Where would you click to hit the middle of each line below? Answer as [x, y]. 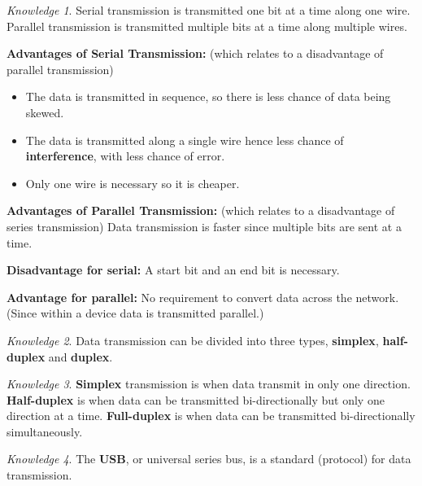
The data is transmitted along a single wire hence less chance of [185, 140]
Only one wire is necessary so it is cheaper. [133, 183]
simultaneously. [45, 431]
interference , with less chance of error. [125, 156]
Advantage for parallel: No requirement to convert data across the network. [203, 297]
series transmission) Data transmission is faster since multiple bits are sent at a [204, 226]
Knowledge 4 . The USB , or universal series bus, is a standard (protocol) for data [209, 459]
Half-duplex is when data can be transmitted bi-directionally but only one [196, 399]
